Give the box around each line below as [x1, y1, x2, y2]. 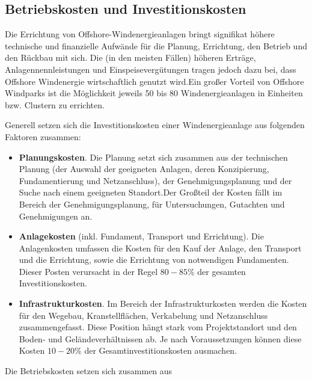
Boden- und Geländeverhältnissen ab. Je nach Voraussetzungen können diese [19, 332, 302, 345]
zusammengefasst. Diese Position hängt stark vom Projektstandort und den [19, 321, 297, 333]
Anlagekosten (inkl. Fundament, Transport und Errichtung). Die [19, 230, 264, 242]
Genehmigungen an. [19, 209, 93, 222]
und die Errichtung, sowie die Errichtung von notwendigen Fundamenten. [19, 253, 289, 266]
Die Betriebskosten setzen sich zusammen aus [5, 365, 173, 377]
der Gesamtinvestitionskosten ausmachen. [84, 344, 237, 357]
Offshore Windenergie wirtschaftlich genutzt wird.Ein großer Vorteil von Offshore [5, 75, 304, 87]
